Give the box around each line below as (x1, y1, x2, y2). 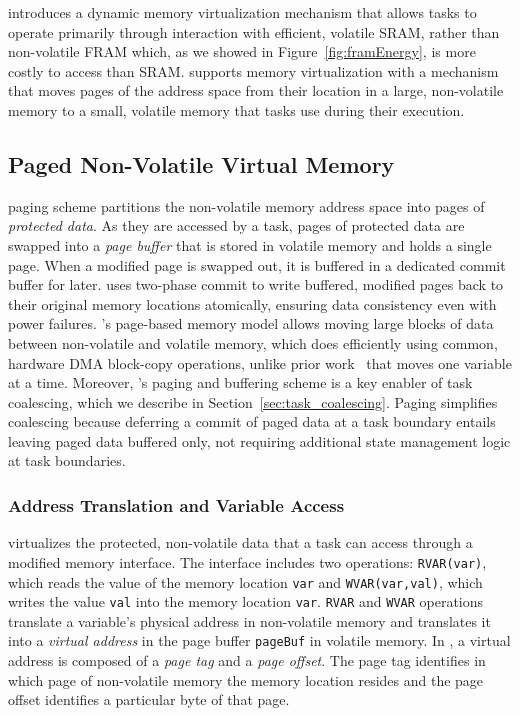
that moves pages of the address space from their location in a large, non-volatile (8, 80, 504, 101)
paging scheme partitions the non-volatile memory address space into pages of (8, 195, 485, 216)
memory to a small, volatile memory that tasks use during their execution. (8, 99, 465, 120)
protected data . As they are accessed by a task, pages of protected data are (8, 215, 465, 236)
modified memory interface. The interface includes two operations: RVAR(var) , (8, 551, 487, 572)
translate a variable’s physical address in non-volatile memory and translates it (8, 610, 491, 631)
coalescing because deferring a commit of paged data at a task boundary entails (8, 411, 496, 432)
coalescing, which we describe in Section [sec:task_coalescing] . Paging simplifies (8, 391, 498, 412)
